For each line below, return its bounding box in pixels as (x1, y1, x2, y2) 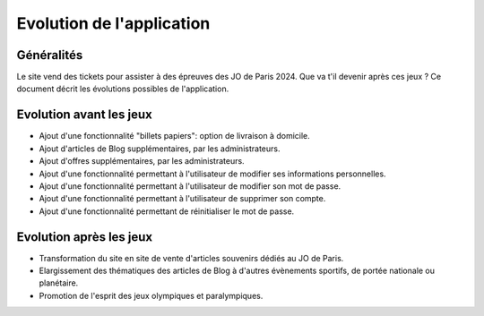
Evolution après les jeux (16, 229, 153, 244)
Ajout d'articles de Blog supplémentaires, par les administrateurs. (39, 143, 281, 154)
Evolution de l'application (16, 13, 211, 33)
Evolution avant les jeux (16, 107, 152, 123)
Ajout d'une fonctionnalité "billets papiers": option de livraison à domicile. (39, 131, 311, 141)
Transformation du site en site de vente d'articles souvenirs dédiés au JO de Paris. (39, 252, 344, 263)
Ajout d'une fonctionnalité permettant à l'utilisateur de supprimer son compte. (39, 193, 326, 204)
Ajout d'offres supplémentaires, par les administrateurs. (39, 156, 246, 167)
